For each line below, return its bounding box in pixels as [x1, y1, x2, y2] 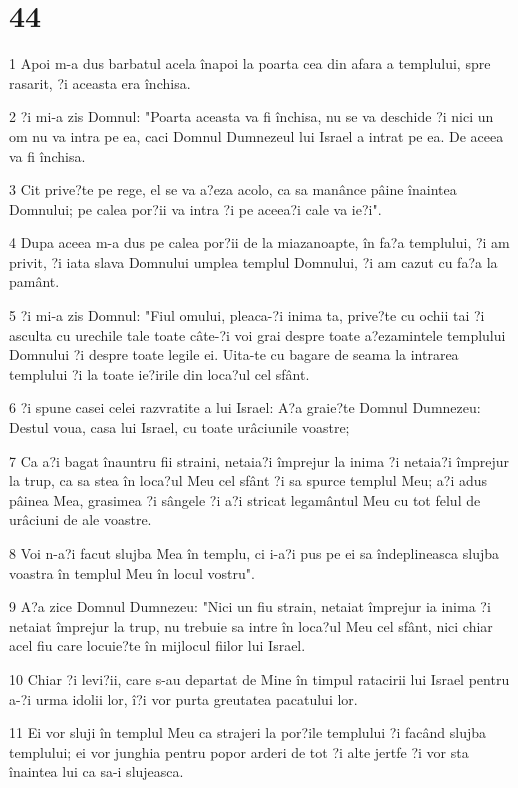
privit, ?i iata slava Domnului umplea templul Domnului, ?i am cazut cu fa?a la [9, 251, 498, 272]
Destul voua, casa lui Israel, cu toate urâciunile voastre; [9, 417, 350, 438]
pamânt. [9, 271, 60, 292]
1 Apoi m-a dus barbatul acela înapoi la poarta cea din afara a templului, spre [9, 53, 491, 74]
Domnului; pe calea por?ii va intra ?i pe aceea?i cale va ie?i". [9, 198, 382, 219]
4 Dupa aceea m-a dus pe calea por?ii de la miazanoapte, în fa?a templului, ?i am [9, 232, 510, 253]
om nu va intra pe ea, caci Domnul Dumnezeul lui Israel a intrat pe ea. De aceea [9, 125, 504, 146]
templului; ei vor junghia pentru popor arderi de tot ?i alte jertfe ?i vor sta [9, 741, 469, 762]
